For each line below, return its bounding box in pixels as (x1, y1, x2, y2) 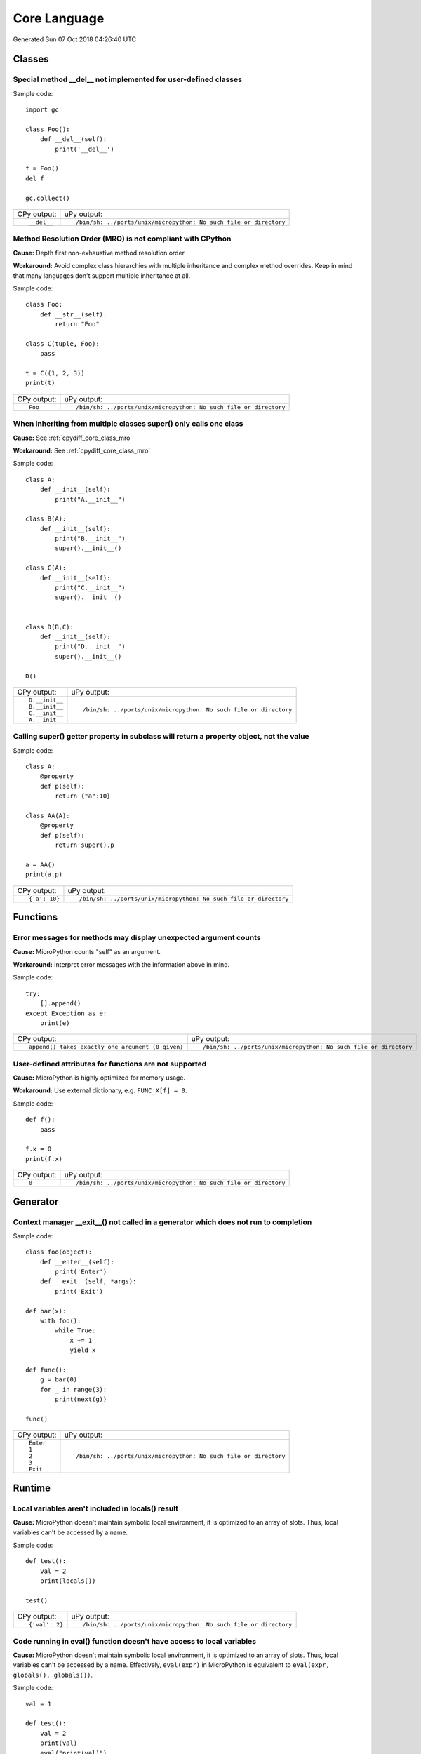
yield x (69, 1346, 96, 1354)
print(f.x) (25, 1155, 63, 1163)
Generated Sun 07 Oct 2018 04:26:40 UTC (13, 35, 137, 43)
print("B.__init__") (55, 535, 126, 543)
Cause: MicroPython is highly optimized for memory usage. (13, 1073, 186, 1082)
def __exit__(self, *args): (39, 1278, 137, 1285)
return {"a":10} (55, 792, 111, 800)
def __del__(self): (39, 135, 107, 143)
